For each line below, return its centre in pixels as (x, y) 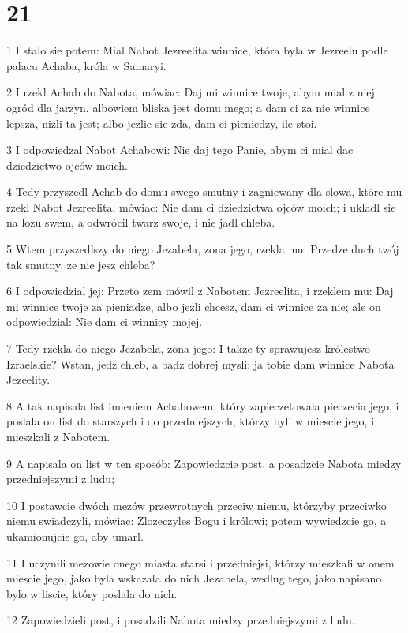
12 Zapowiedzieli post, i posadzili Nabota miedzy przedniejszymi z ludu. (181, 620)
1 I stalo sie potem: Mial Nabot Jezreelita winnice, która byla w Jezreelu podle (197, 50)
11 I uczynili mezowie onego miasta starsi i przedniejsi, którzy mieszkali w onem (200, 562)
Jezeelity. (28, 379)
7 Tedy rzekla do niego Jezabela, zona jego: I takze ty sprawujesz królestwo (188, 348)
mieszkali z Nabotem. (58, 436)
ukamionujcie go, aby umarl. (75, 536)
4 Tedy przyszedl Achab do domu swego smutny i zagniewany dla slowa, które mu (204, 191)
